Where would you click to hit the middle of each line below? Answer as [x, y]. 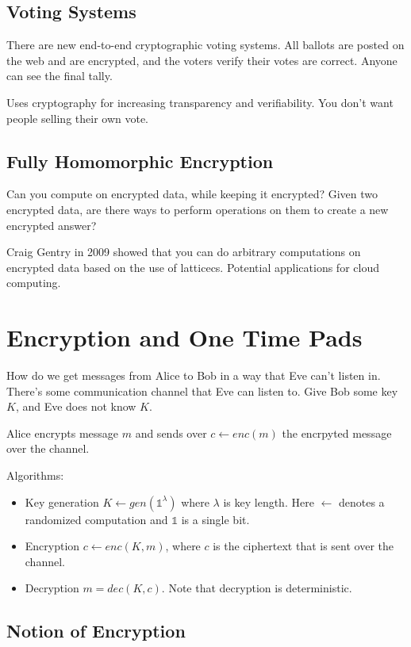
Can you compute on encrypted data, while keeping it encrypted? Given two [192, 194]
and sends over [171, 433]
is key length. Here [269, 502]
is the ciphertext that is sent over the [303, 546]
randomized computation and [96, 519]
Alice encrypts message [63, 433]
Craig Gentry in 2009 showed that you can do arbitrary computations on [184, 252]
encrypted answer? [52, 225]
